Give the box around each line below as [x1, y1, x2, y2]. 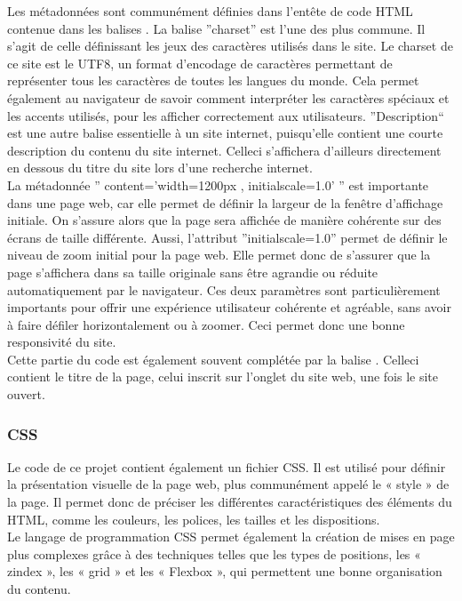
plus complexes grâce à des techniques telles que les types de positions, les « [7, 544, 421, 563]
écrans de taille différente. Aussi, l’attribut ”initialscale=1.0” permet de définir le [7, 228, 448, 246]
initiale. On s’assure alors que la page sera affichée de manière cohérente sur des [7, 211, 442, 229]
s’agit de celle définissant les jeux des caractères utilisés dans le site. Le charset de [7, 36, 453, 55]
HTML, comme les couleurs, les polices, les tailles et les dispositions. [7, 509, 380, 528]
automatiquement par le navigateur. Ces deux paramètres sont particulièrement [7, 280, 441, 299]
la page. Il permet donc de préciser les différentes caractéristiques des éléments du [7, 493, 452, 511]
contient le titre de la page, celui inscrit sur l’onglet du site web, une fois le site [7, 367, 439, 386]
